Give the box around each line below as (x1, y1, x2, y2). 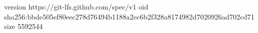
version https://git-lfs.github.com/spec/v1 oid (4, 1, 148, 11)
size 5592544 (4, 21, 43, 31)
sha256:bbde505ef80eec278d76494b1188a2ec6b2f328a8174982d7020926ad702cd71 (4, 11, 254, 21)
